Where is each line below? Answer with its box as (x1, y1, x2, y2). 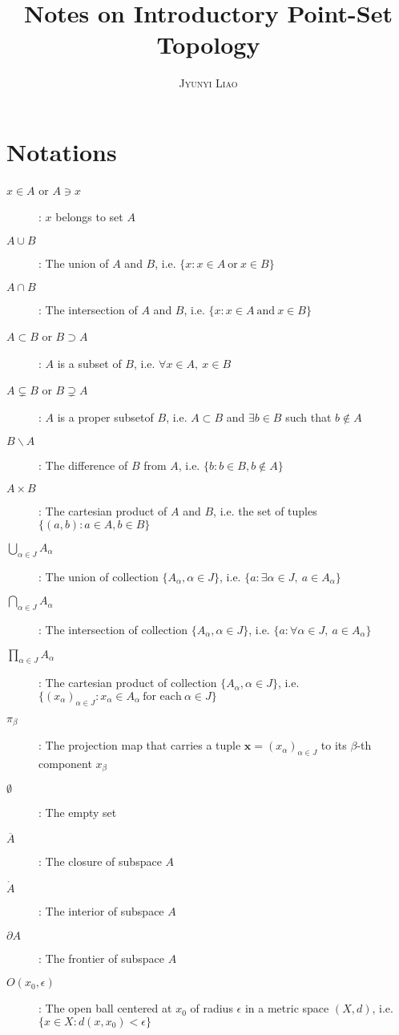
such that (285, 409, 332, 425)
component (38, 755, 92, 771)
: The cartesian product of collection (38, 674, 217, 691)
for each (143, 690, 182, 702)
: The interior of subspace (38, 903, 164, 920)
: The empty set (38, 804, 117, 821)
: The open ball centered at (38, 1000, 172, 1017)
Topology (156, 28, 260, 61)
